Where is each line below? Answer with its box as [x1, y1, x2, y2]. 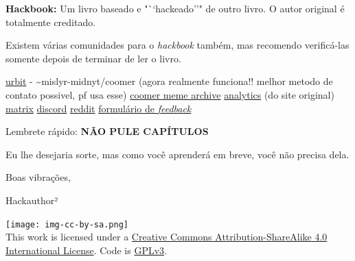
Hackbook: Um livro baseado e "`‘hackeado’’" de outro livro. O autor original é [5, 1, 345, 15]
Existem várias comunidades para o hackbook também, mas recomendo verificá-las [5, 38, 350, 52]
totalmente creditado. [5, 14, 96, 29]
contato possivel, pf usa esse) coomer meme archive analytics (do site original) [5, 87, 334, 101]
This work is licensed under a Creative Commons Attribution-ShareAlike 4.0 [5, 229, 328, 244]
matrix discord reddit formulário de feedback [5, 101, 192, 115]
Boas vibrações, [5, 170, 71, 184]
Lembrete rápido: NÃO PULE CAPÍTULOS [5, 124, 209, 138]
